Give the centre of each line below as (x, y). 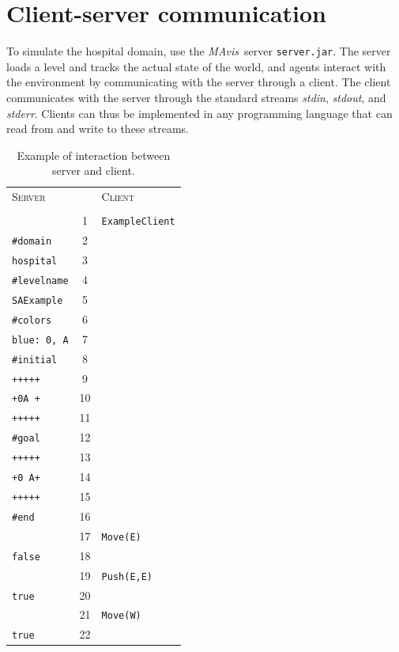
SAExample (38, 300)
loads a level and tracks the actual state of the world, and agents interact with (196, 66)
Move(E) (121, 537)
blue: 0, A (40, 340)
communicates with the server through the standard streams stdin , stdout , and (196, 97)
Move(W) (121, 616)
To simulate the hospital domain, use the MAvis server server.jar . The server (199, 51)
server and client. (93, 171)
